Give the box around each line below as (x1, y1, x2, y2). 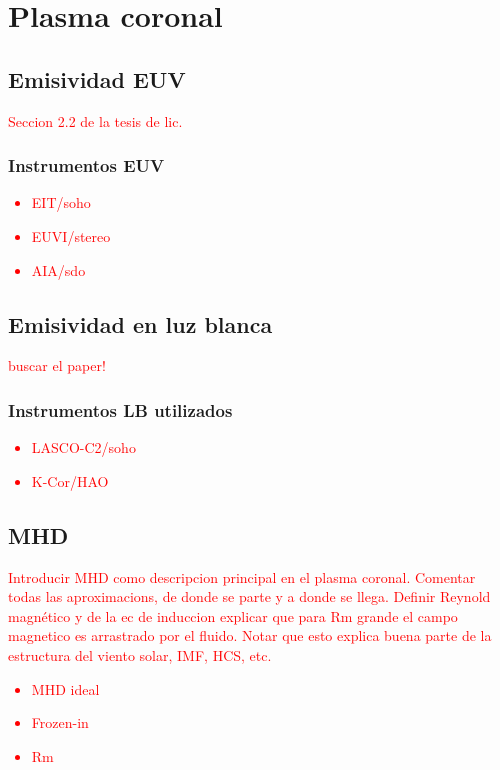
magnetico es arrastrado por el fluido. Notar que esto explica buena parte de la (8, 625, 492, 646)
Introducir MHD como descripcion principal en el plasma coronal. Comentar (8, 566, 476, 587)
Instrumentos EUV (8, 153, 165, 178)
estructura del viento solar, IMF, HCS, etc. (8, 644, 272, 665)
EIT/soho (31, 192, 91, 213)
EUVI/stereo (31, 225, 111, 246)
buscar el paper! (8, 355, 106, 376)
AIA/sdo (31, 259, 86, 280)
